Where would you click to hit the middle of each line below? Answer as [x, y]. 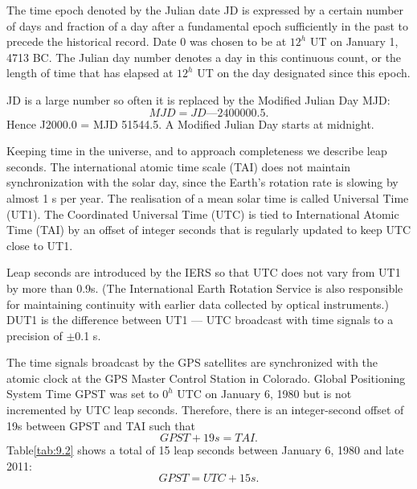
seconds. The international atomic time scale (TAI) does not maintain [179, 166]
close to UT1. [40, 245]
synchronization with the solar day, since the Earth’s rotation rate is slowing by [202, 182]
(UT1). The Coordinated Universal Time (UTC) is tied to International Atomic [203, 214]
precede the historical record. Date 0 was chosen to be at [147, 41]
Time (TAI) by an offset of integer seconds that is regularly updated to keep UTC [209, 230]
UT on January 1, [354, 41]
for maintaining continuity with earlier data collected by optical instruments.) [198, 304]
